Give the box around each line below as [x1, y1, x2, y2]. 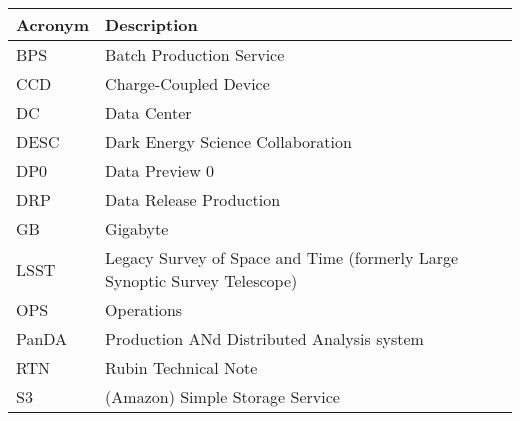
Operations [105, 298, 183, 321]
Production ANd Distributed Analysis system [105, 327, 424, 350]
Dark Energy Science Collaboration [105, 130, 352, 153]
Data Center [105, 101, 192, 124]
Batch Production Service [105, 43, 285, 66]
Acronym [16, 13, 90, 36]
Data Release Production [105, 188, 281, 211]
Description [105, 13, 198, 36]
